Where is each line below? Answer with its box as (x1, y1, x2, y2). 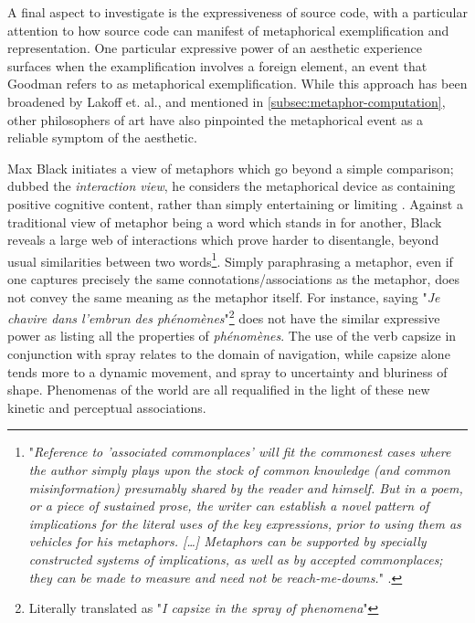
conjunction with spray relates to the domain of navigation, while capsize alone (7, 344, 450, 363)
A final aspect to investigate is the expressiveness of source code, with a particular (7, 3, 468, 21)
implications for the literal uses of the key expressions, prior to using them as (28, 513, 461, 533)
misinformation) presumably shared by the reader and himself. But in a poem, (28, 478, 463, 497)
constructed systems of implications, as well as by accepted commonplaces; (28, 549, 443, 568)
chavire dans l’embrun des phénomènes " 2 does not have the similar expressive (7, 306, 440, 327)
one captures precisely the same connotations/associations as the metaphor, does (7, 269, 460, 288)
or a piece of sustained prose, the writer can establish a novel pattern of (28, 496, 429, 515)
